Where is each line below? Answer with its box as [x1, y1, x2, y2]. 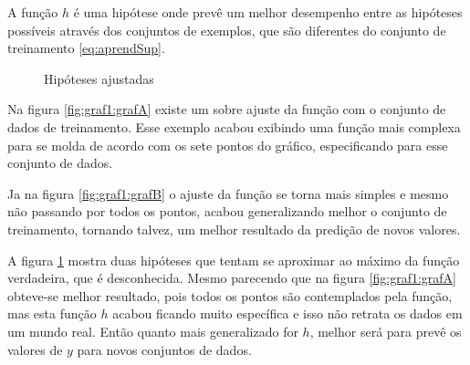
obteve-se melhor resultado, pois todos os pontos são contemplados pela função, [7, 286, 453, 305]
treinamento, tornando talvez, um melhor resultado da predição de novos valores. [7, 219, 461, 238]
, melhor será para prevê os [309, 321, 462, 340]
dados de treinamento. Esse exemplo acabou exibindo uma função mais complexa [7, 117, 461, 136]
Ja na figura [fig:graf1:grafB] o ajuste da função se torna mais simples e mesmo [7, 183, 449, 203]
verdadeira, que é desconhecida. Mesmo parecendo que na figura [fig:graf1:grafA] [7, 268, 456, 287]
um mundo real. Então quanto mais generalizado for [7, 321, 298, 340]
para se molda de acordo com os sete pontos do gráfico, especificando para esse [7, 135, 448, 154]
